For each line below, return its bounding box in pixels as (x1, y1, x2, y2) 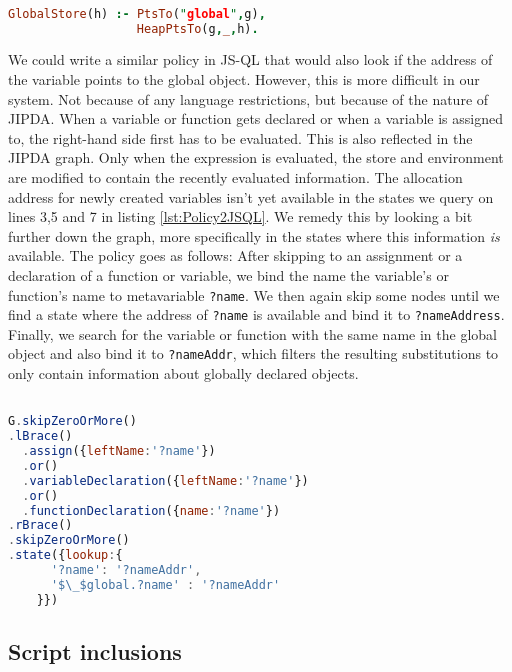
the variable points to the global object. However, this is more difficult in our (8, 69, 480, 89)
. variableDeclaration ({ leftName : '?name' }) (22, 473, 309, 488)
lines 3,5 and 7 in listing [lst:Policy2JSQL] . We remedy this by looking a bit (8, 206, 473, 227)
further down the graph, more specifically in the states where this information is (8, 225, 500, 246)
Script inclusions (8, 636, 182, 667)
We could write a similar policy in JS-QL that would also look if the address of (8, 49, 493, 70)
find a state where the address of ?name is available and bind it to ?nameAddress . (8, 304, 505, 325)
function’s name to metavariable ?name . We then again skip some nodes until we (8, 284, 500, 305)
